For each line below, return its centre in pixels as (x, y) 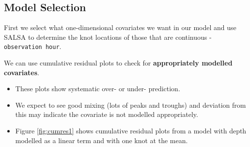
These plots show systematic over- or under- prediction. (98, 89)
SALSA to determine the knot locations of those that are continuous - (108, 37)
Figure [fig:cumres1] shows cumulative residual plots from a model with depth (131, 131)
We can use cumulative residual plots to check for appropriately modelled (118, 63)
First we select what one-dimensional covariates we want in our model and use (120, 27)
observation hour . (33, 46)
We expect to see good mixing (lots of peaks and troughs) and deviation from (131, 105)
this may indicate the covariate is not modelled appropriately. (107, 114)
